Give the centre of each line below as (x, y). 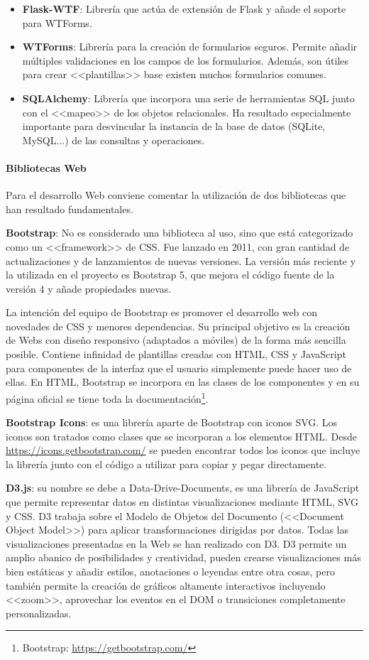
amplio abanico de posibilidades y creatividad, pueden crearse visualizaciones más (183, 557)
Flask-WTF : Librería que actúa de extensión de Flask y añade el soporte (184, 9)
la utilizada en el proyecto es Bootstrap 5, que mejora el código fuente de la (170, 275)
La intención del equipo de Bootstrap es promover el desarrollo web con (162, 312)
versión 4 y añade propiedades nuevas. (89, 288)
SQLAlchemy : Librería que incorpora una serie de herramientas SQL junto (188, 98)
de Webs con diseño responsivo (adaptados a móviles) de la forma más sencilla (176, 340)
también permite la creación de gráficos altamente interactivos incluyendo (166, 585)
